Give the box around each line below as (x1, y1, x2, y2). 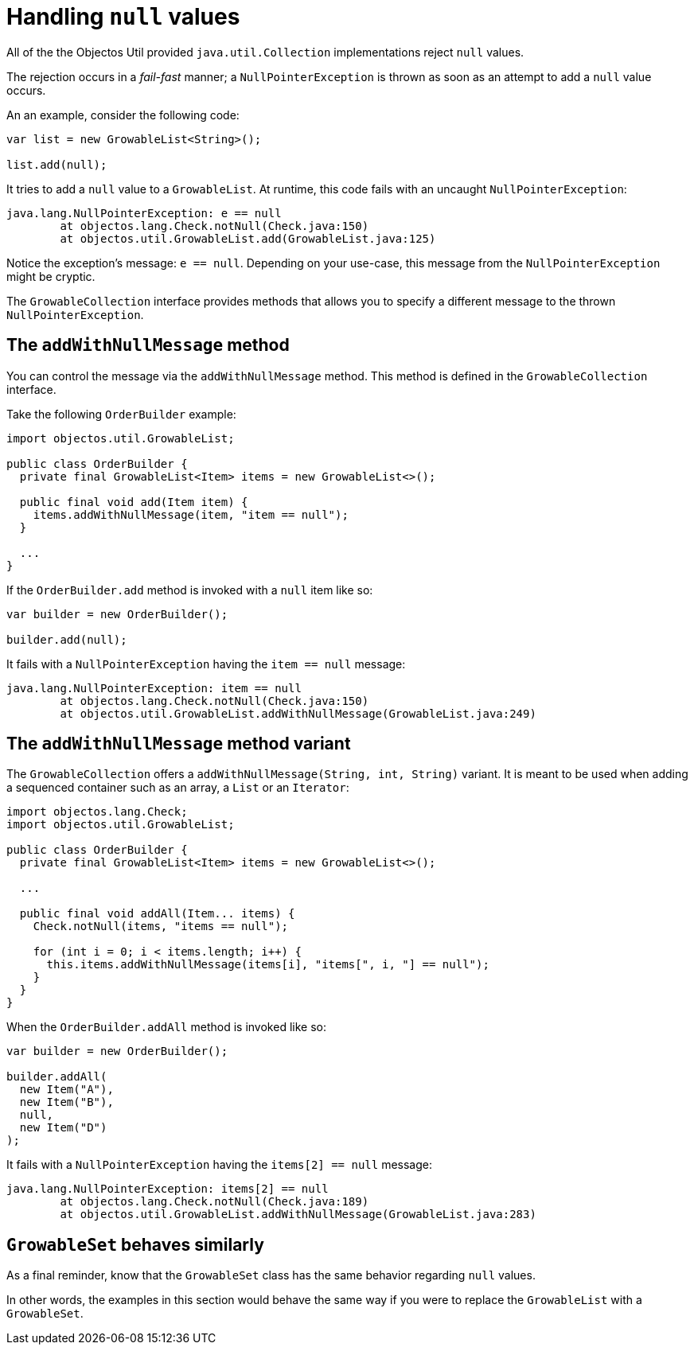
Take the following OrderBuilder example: (6, 407, 236, 421)
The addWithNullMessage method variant (6, 734, 351, 754)
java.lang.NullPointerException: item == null (6, 681, 302, 695)
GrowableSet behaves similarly (6, 1234, 264, 1255)
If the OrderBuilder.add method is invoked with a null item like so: (6, 582, 373, 597)
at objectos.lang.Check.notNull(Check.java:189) (60, 1195, 369, 1209)
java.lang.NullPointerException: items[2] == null (6, 1182, 329, 1196)
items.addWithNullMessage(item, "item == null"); (33, 508, 349, 521)
